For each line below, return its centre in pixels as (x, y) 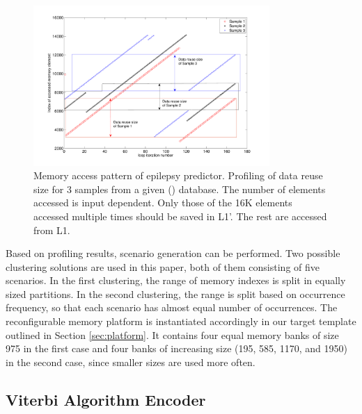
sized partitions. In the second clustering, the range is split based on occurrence (175, 293)
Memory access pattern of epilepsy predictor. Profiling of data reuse (178, 175)
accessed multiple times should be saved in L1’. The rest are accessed (180, 216)
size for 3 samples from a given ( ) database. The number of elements (180, 189)
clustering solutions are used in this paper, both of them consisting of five (163, 266)
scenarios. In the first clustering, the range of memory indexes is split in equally (176, 280)
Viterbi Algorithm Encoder (106, 399)
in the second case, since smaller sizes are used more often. (131, 362)
